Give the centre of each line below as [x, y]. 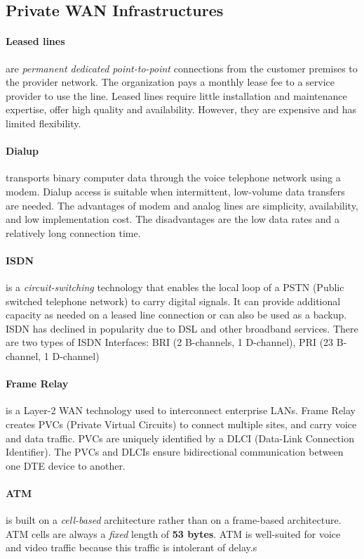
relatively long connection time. [73, 232]
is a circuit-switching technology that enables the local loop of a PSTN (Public [175, 287]
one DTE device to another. [66, 465]
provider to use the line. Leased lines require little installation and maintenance [176, 95]
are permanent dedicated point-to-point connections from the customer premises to [182, 68]
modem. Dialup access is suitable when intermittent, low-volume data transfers [175, 191]
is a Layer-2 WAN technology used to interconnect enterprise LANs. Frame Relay [181, 410]
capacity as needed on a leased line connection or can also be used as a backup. [176, 315]
